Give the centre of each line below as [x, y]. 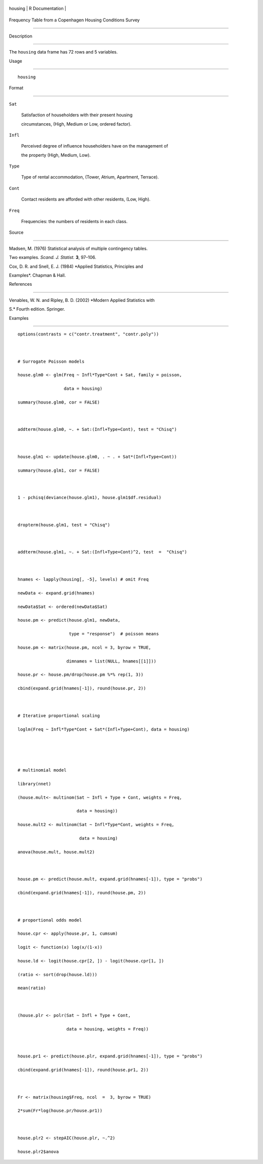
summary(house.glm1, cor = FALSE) [59, 470]
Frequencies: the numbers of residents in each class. [74, 222]
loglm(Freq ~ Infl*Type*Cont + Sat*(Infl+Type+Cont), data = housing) [104, 729]
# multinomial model [42, 770]
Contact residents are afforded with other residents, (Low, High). [86, 199]
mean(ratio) [32, 988]
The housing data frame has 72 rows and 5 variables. [63, 52]
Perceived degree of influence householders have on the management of [94, 146]
